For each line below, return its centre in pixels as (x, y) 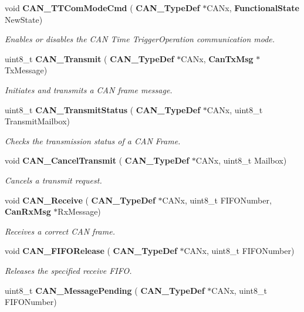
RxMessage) (79, 211)
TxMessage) (26, 70)
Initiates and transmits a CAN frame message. (89, 89)
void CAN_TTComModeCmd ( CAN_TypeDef (102, 8)
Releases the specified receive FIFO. (68, 270)
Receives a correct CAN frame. (60, 231)
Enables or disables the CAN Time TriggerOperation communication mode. (140, 39)
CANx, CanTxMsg (217, 58)
